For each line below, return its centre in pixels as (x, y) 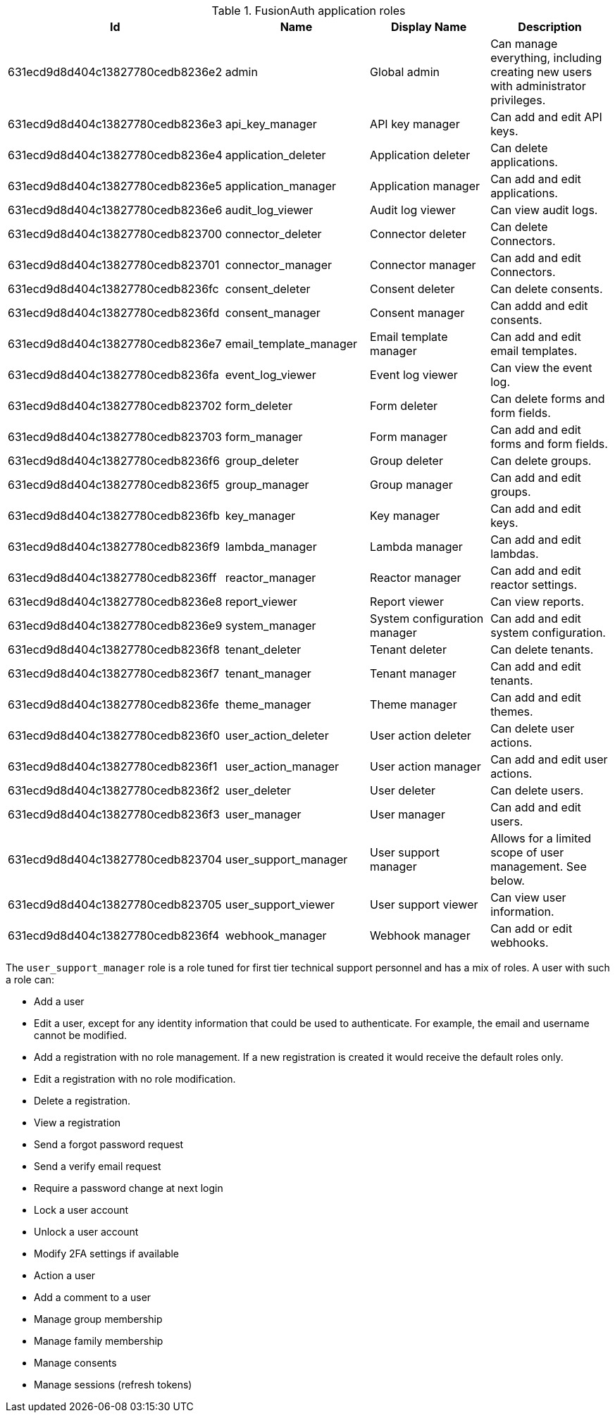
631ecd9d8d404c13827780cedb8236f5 (114, 485)
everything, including (546, 58)
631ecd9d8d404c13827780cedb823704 (115, 859)
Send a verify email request (98, 1166)
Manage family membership (99, 1341)
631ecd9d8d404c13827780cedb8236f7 (114, 673)
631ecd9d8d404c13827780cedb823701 (114, 265)
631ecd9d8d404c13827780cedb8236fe (113, 704)
